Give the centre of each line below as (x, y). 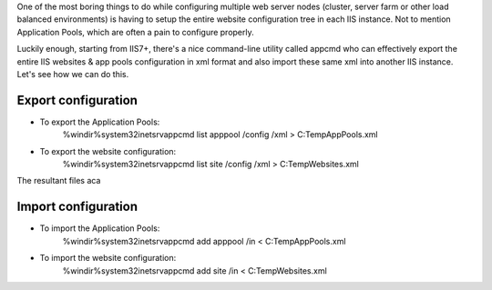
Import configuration (77, 207)
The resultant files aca (59, 181)
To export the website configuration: (108, 151)
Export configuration (77, 100)
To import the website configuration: (108, 258)
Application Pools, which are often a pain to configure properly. (135, 32)
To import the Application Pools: (100, 228)
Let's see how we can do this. (73, 74)
